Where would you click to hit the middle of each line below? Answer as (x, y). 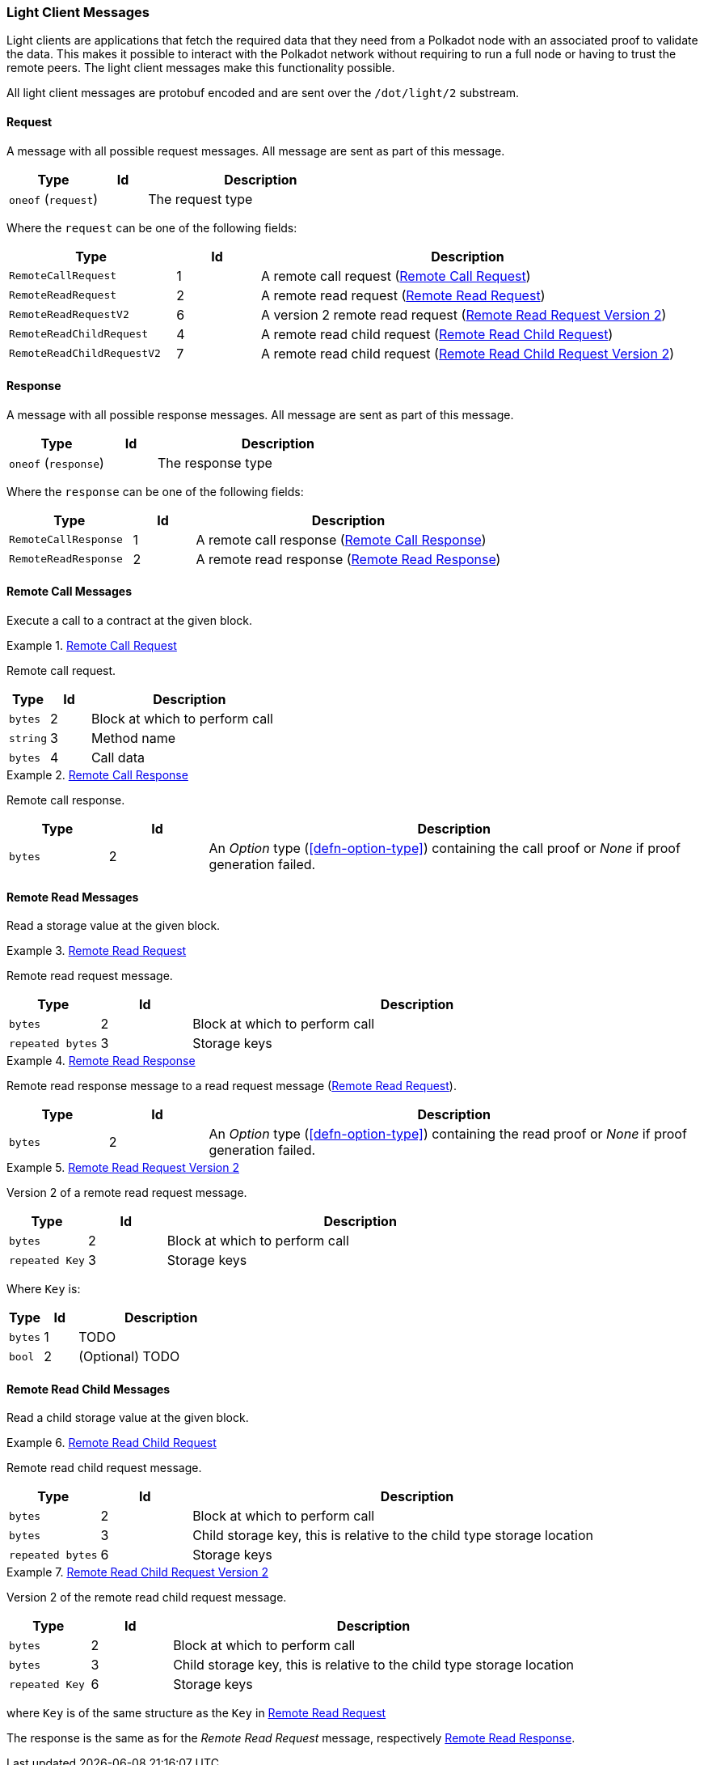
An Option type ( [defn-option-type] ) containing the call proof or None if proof (445, 849)
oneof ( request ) (54, 199)
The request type (200, 199)
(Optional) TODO (129, 1357)
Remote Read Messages (73, 897)
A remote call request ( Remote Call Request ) (396, 276)
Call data (118, 758)
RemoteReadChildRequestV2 (85, 354)
